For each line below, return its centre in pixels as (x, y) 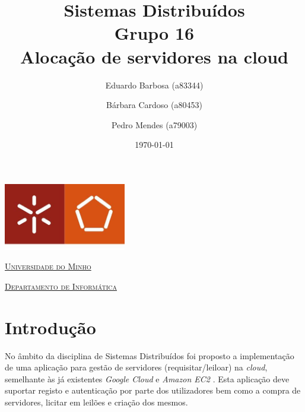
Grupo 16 (154, 33)
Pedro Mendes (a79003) (154, 124)
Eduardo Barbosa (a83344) (154, 85)
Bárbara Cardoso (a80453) (154, 105)
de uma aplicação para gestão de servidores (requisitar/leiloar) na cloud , (136, 367)
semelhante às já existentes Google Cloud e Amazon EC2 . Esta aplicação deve (147, 378)
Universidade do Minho (48, 266)
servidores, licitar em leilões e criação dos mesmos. (96, 402)
